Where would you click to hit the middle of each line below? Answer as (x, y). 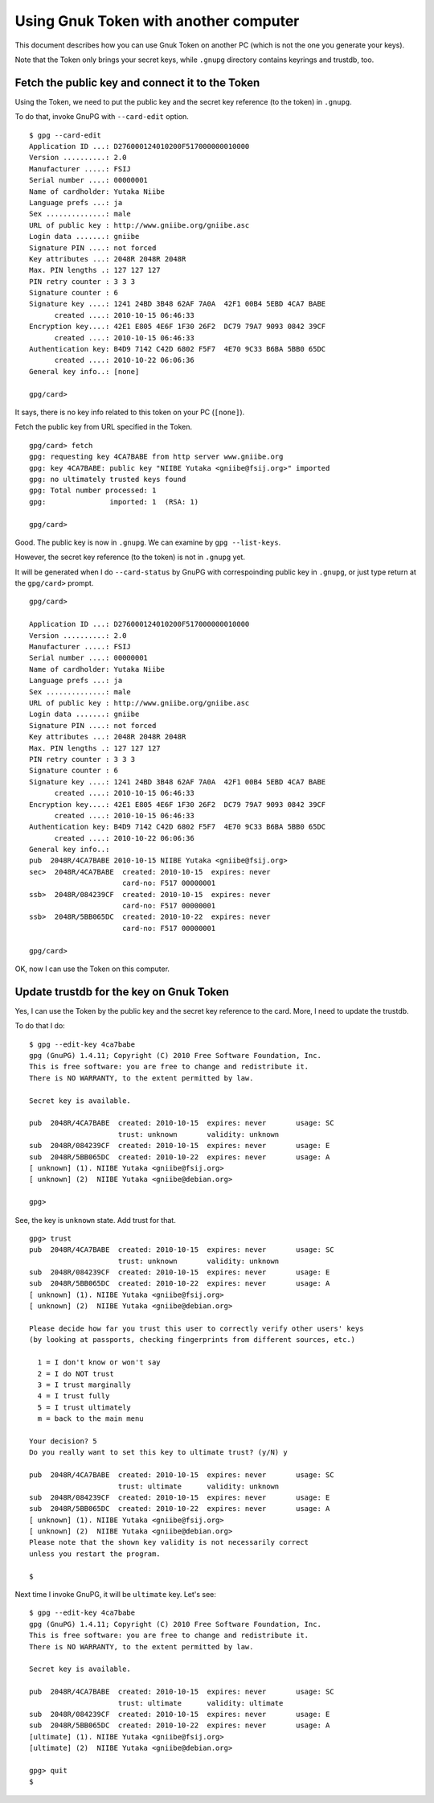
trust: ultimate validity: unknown (199, 1486)
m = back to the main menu (90, 1419)
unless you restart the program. (95, 1554)
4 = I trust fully (74, 1396)
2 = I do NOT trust (76, 1373)
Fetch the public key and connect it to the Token (137, 82)
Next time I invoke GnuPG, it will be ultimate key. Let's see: (116, 1595)
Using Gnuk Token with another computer (157, 21)
